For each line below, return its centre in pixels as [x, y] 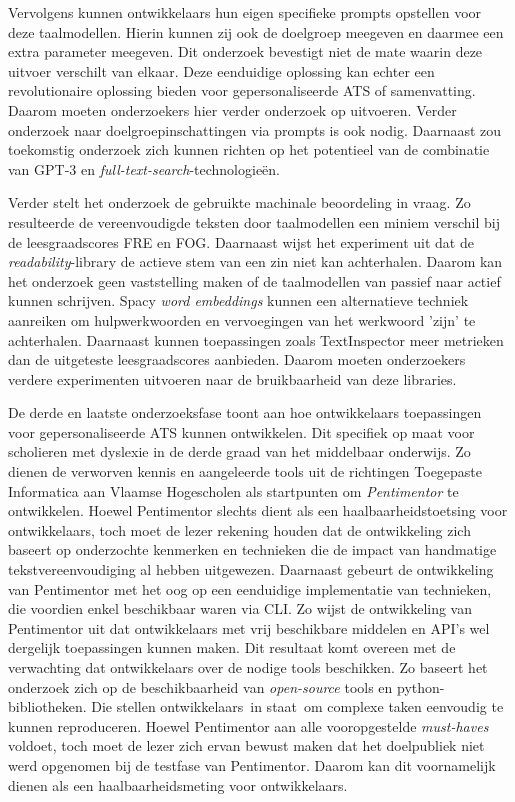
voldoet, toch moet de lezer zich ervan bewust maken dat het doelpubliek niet [246, 745]
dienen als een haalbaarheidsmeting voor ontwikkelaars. [178, 784]
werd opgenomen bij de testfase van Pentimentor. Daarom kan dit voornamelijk [252, 764]
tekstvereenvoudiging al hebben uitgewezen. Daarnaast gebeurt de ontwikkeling [251, 569]
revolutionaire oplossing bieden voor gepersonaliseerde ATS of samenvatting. [242, 90]
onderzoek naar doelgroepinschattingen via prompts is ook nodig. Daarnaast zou [255, 129]
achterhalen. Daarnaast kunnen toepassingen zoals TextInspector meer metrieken [256, 339]
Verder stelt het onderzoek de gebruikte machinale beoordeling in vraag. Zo [239, 202]
